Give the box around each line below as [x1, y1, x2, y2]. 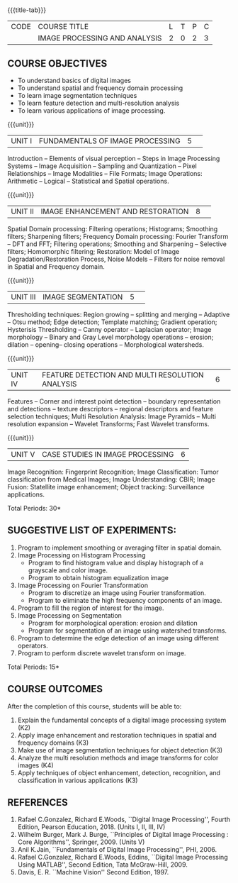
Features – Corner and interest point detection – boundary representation [7, 397, 221, 406]
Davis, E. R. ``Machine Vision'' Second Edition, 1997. [17, 868, 169, 877]
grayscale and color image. [28, 566, 108, 574]
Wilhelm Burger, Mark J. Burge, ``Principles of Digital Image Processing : [17, 831, 229, 839]
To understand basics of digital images [17, 77, 131, 84]
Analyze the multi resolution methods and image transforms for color [17, 753, 219, 762]
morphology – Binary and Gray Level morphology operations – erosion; [7, 333, 214, 341]
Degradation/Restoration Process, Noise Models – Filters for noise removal [7, 255, 225, 263]
